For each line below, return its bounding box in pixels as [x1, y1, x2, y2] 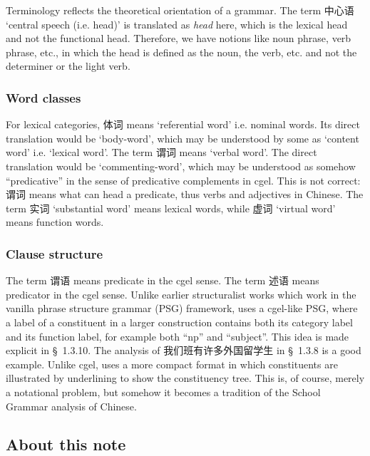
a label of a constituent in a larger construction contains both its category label [6, 314, 353, 329]
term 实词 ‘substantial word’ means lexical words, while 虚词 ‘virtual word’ [6, 200, 336, 215]
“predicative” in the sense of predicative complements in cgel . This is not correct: [6, 172, 361, 187]
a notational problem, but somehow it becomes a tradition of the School [6, 384, 321, 399]
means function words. [6, 214, 104, 229]
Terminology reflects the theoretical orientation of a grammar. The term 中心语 [6, 3, 354, 17]
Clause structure [6, 244, 103, 262]
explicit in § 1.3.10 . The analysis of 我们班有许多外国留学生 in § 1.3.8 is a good [6, 343, 361, 358]
